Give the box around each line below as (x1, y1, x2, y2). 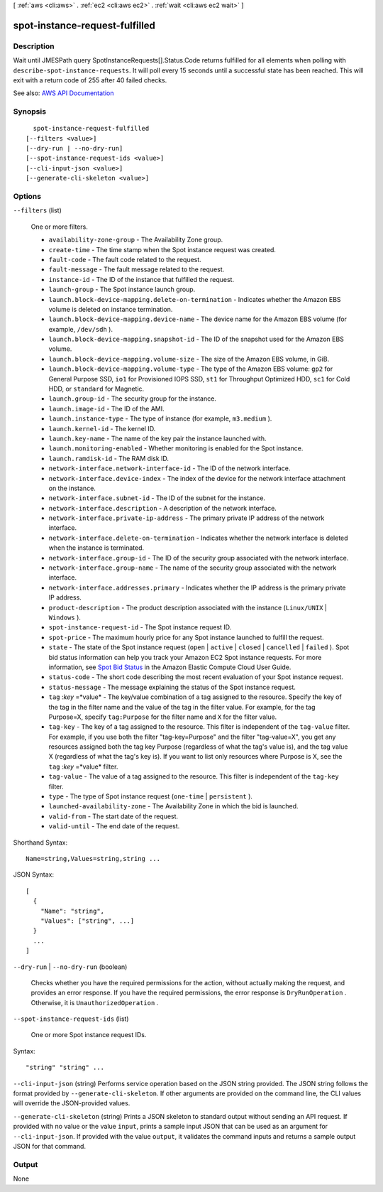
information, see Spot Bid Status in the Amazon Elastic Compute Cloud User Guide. (48, 663, 292, 671)
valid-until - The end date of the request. (48, 822, 180, 830)
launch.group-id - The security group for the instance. (48, 394, 216, 403)
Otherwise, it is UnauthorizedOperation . (30, 998, 159, 1007)
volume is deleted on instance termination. (48, 305, 173, 313)
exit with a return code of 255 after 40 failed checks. (13, 75, 167, 85)
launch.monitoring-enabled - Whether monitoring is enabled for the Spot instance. (48, 444, 304, 453)
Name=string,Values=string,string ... (26, 855, 161, 862)
